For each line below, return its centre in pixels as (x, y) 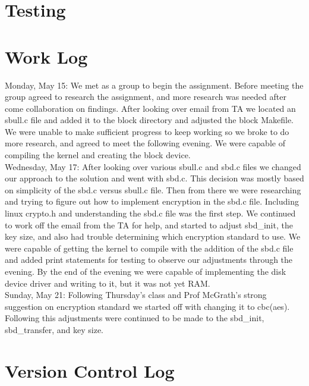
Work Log (46, 56)
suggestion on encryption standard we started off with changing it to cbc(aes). (147, 306)
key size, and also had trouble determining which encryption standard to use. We (153, 236)
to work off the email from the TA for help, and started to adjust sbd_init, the (149, 225)
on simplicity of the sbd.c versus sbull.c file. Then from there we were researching (153, 189)
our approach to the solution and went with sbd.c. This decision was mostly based (154, 178)
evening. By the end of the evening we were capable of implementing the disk (146, 271)
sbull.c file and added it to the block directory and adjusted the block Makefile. (149, 120)
